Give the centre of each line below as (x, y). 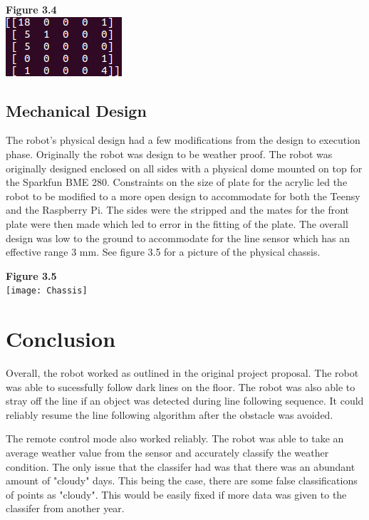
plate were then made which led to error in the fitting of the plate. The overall (177, 223)
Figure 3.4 (31, 9)
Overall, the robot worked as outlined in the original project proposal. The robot (182, 373)
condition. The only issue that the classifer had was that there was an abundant (181, 466)
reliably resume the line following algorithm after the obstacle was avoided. (170, 414)
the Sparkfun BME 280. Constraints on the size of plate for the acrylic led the (177, 182)
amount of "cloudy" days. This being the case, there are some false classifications (182, 480)
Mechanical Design (76, 110)
